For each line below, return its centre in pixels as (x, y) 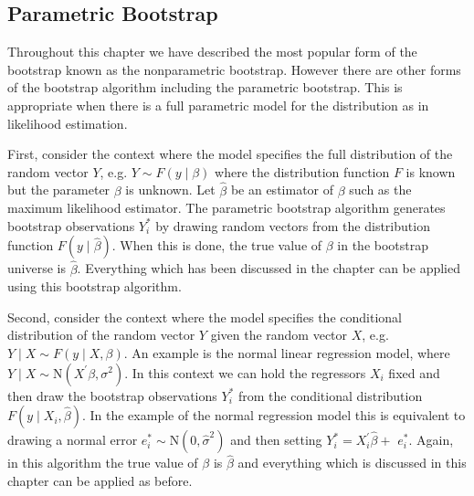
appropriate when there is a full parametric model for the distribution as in (218, 105)
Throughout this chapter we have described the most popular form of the (212, 52)
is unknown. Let (170, 190)
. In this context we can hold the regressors (245, 372)
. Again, (431, 440)
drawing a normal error (73, 440)
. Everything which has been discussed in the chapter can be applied (269, 268)
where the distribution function (302, 171)
